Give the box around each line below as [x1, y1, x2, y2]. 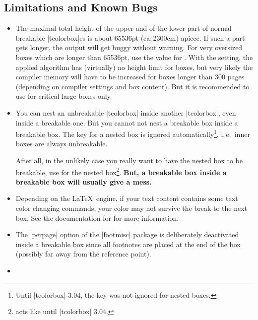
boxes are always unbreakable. [15, 138, 108, 149]
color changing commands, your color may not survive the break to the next [15, 203, 248, 213]
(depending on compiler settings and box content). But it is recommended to [15, 81, 250, 91]
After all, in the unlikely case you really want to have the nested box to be [15, 155, 243, 165]
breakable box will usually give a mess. [15, 176, 152, 187]
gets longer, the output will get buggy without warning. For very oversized [15, 42, 243, 53]
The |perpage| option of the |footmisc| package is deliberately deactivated [15, 229, 239, 240]
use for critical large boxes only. [15, 91, 112, 101]
